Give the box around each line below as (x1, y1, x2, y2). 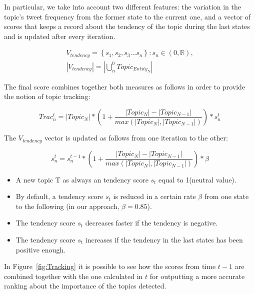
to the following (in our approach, (15, 200, 119, 211)
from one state (204, 191, 249, 201)
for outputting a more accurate (149, 270, 245, 281)
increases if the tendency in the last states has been (85, 234, 243, 244)
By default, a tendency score (15, 191, 103, 201)
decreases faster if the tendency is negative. (85, 217, 218, 228)
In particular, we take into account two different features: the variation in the (4, 1, 241, 11)
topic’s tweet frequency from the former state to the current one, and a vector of (4, 11, 251, 21)
